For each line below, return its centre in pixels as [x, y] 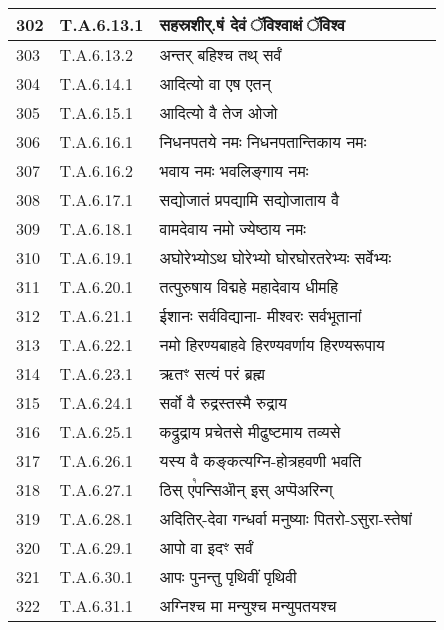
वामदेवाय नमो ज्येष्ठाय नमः [233, 228]
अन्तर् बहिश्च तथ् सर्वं [220, 54]
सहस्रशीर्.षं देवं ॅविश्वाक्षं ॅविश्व [252, 24]
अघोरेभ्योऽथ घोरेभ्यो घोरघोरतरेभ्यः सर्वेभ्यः [275, 257]
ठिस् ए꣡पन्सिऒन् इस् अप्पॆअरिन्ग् [246, 489]
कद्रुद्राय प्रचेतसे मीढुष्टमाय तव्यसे [250, 431]
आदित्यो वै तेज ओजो [218, 112]
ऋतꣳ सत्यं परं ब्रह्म [212, 373]
